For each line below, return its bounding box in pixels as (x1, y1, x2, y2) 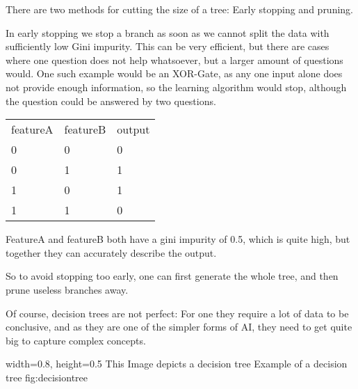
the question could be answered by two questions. (6, 93, 216, 108)
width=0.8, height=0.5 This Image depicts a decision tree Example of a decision (6, 356, 348, 371)
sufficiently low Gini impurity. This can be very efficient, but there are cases (6, 39, 329, 54)
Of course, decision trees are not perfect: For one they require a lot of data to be (6, 305, 349, 320)
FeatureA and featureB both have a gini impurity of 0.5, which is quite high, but (6, 232, 350, 246)
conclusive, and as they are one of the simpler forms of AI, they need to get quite (6, 319, 352, 334)
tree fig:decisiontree (6, 370, 88, 384)
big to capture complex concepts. (6, 333, 146, 347)
